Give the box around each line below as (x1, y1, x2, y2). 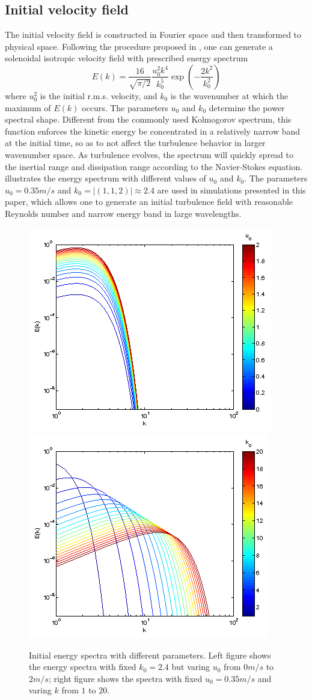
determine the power (209, 101, 285, 114)
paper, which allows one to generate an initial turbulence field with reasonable (5, 195, 293, 208)
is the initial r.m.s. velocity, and (40, 89, 158, 102)
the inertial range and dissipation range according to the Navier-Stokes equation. (5, 160, 303, 172)
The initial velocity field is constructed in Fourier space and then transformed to (5, 28, 302, 41)
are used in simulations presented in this (157, 183, 306, 196)
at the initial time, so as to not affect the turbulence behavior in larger (5, 136, 266, 149)
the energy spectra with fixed (29, 660, 136, 673)
